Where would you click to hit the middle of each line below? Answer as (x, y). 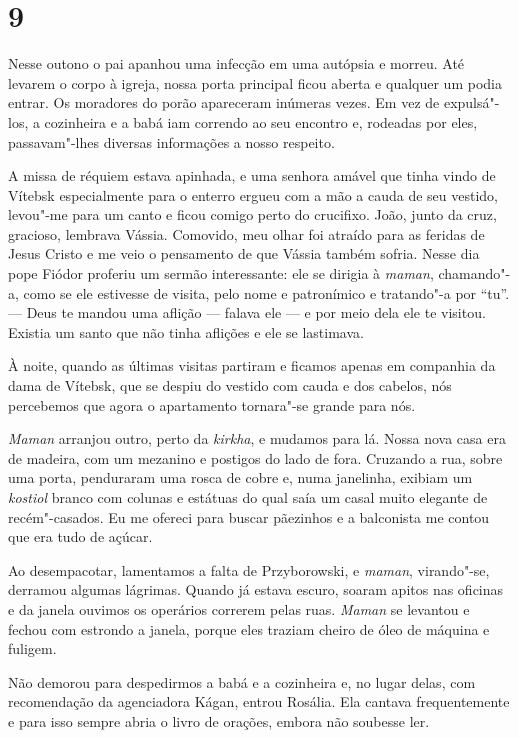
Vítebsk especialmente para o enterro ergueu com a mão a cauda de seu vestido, (253, 194)
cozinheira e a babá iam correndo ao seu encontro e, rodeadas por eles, (261, 121)
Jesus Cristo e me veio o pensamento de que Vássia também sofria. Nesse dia (244, 253)
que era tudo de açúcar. (80, 536)
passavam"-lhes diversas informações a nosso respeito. (171, 141)
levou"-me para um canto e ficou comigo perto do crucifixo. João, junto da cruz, (252, 214)
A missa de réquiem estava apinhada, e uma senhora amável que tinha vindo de (252, 175)
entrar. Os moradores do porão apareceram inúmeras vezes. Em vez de (224, 102)
